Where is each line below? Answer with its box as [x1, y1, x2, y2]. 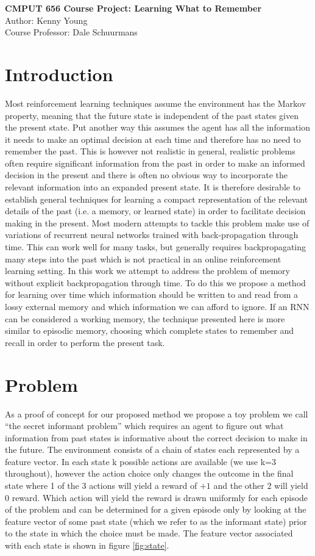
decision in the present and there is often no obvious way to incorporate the [5, 168, 288, 181]
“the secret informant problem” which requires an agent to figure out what [5, 419, 284, 432]
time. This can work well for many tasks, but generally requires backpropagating [5, 240, 306, 253]
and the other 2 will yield [213, 479, 308, 492]
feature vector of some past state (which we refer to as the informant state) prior [5, 514, 307, 527]
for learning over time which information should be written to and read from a [5, 288, 299, 301]
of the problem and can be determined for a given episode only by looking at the [5, 503, 306, 516]
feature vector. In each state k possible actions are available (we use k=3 [5, 455, 276, 468]
